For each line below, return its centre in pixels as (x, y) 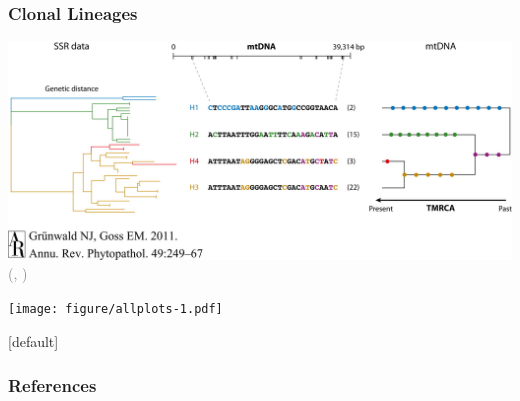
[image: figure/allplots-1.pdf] (115, 308)
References (52, 385)
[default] (33, 340)
